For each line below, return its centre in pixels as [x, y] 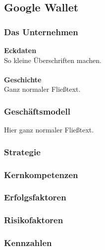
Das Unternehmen [41, 31]
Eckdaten [20, 50]
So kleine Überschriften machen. [53, 60]
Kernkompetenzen [41, 174]
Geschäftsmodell [37, 111]
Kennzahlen [28, 243]
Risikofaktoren [34, 220]
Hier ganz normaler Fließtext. [49, 130]
